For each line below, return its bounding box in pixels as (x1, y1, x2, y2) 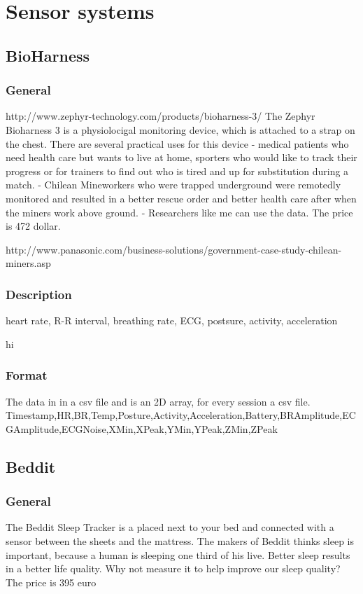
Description (6, 285, 72, 303)
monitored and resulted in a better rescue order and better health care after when (6, 191, 357, 205)
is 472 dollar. (6, 219, 61, 233)
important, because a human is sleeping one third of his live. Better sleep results (6, 547, 350, 562)
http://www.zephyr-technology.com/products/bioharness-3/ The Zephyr (6, 109, 315, 123)
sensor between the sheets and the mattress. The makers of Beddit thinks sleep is (6, 533, 354, 548)
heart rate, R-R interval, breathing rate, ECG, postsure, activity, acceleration (6, 313, 338, 328)
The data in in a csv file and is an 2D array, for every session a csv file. (6, 394, 311, 408)
